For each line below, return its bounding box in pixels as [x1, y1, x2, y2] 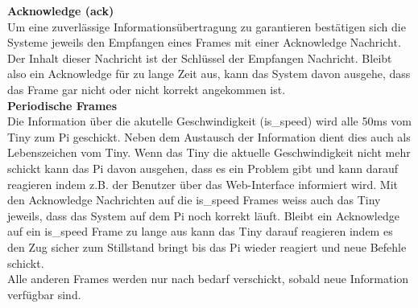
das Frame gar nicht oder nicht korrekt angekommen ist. [7, 80, 286, 97]
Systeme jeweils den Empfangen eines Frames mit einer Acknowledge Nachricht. [7, 34, 401, 51]
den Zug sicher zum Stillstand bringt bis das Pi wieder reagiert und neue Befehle [7, 238, 407, 255]
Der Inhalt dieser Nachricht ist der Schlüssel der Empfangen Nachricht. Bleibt [7, 49, 392, 66]
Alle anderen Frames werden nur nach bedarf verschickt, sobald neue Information [7, 270, 409, 287]
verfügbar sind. [7, 285, 81, 302]
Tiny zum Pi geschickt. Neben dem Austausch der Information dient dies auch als [7, 128, 411, 145]
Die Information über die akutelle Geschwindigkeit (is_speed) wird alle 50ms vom [7, 113, 412, 129]
